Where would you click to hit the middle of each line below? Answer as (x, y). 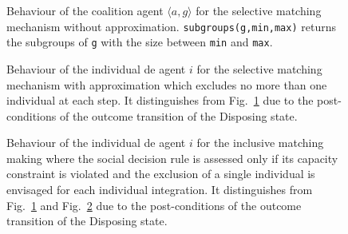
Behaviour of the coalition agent (85, 10)
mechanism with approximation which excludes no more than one (167, 84)
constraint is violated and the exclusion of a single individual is (161, 174)
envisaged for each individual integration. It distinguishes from (160, 190)
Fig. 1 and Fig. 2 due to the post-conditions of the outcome (154, 205)
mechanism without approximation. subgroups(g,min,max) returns (171, 26)
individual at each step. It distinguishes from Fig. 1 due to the (160, 100)
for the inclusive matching (260, 143)
